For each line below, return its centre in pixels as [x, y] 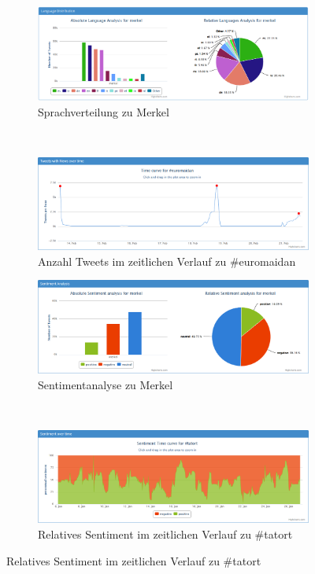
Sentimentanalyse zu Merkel [106, 384]
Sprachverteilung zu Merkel [104, 111]
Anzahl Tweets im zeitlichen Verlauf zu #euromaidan [167, 261]
